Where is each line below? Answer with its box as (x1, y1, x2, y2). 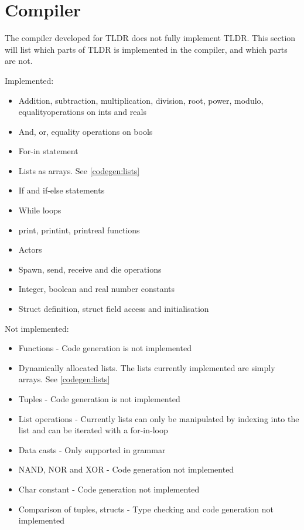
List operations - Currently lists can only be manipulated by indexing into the (18, 412, 299, 424)
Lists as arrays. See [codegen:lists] (18, 164, 140, 176)
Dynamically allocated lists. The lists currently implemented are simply (18, 361, 275, 373)
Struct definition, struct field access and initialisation (18, 303, 209, 315)
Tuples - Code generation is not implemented (18, 393, 180, 405)
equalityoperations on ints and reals (18, 106, 146, 118)
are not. (5, 55, 33, 67)
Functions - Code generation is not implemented (18, 342, 192, 354)
